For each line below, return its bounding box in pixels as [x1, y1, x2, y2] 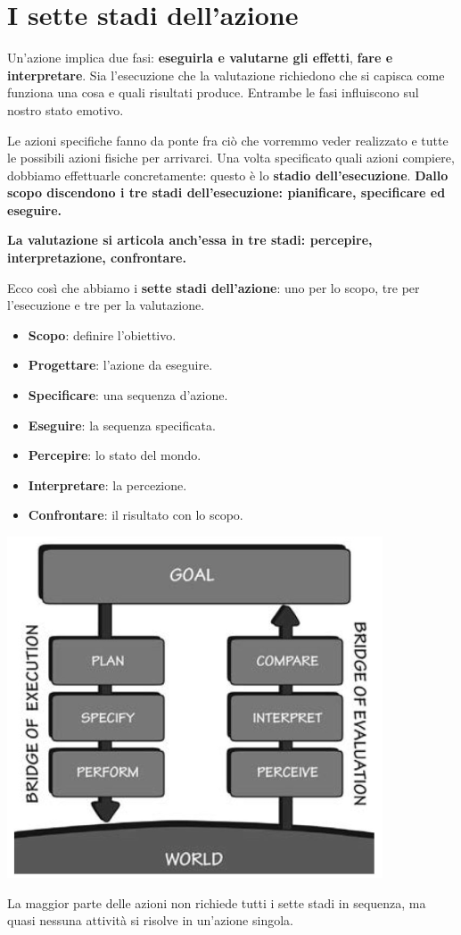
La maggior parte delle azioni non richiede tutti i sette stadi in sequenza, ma [7, 893, 426, 912]
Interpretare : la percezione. [28, 475, 187, 494]
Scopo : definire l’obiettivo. [28, 325, 177, 344]
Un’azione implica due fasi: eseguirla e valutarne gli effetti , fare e [7, 48, 393, 67]
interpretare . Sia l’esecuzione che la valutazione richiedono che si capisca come [7, 65, 445, 84]
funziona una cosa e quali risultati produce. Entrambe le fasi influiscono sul [7, 83, 419, 102]
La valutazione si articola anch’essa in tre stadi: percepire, [7, 230, 373, 249]
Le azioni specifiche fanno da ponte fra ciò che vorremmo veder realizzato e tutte [7, 130, 449, 149]
